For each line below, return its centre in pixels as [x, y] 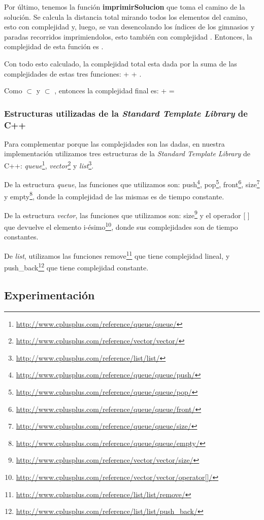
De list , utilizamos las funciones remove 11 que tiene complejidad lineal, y [117, 255]
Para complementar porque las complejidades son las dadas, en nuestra [114, 143]
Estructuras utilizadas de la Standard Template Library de [126, 113]
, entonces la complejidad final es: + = [114, 91]
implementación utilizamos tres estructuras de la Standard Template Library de [127, 153]
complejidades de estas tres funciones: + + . [73, 73]
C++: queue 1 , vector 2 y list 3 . [49, 165]
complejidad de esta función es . [54, 46]
